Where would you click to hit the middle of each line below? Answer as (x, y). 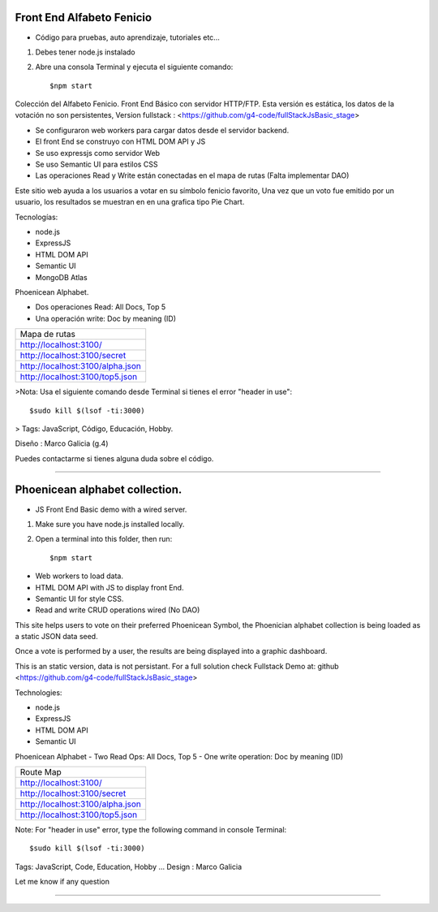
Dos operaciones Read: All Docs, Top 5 (101, 307)
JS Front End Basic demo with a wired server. (111, 509)
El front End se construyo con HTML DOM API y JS (120, 141)
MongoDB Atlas (62, 277)
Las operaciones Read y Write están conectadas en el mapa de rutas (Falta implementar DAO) (192, 175)
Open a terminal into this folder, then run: (104, 539)
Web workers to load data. (79, 576)
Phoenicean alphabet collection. (99, 490)
